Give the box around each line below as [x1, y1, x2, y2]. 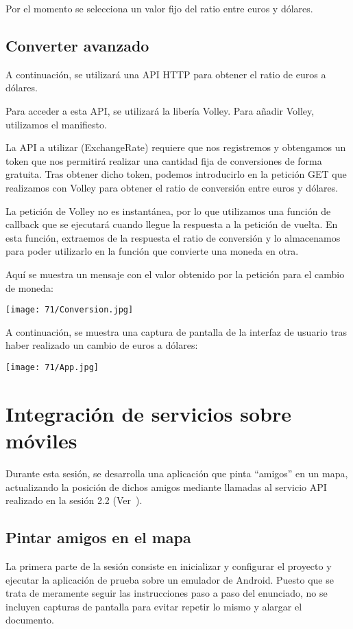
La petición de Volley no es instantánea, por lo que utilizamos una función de [5, 203, 331, 218]
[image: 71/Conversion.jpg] [5, 305, 134, 315]
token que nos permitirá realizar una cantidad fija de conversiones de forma [5, 153, 322, 168]
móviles [5, 426, 77, 454]
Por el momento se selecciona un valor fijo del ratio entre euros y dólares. [5, 1, 313, 15]
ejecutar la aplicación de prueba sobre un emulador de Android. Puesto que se [5, 572, 334, 586]
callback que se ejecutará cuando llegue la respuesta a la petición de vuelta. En [5, 217, 338, 231]
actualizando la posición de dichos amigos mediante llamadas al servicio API [5, 479, 327, 494]
